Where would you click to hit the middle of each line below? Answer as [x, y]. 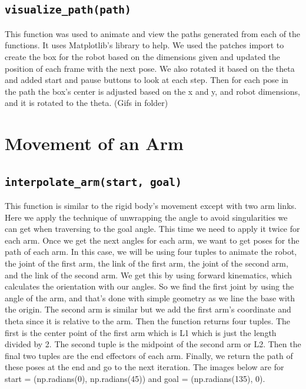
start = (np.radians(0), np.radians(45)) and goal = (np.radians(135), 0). [135, 378]
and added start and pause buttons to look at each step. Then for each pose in [147, 80]
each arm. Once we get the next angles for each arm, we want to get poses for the [152, 240]
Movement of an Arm [94, 143]
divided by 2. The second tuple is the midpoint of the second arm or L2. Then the [153, 344]
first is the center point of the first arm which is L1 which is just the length [141, 332]
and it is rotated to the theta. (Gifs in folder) [87, 103]
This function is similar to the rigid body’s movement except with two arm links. [151, 206]
